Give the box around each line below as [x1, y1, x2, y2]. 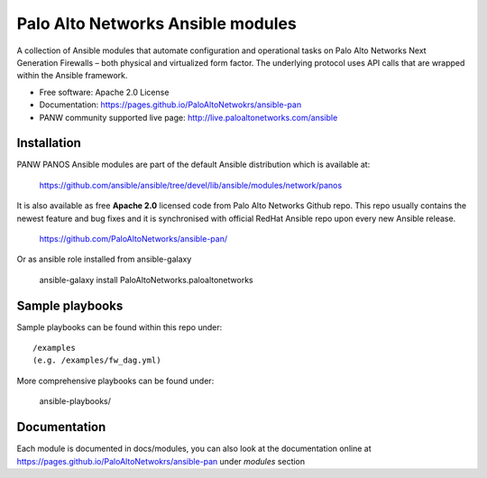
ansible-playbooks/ [39, 396, 112, 407]
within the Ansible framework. [16, 70, 128, 81]
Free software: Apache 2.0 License [39, 87, 170, 97]
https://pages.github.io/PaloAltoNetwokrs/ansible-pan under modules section [16, 455, 306, 466]
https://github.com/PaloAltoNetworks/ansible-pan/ [39, 233, 228, 244]
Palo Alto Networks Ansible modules [16, 14, 297, 33]
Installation [16, 135, 81, 151]
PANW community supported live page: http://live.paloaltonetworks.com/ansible [39, 112, 338, 123]
